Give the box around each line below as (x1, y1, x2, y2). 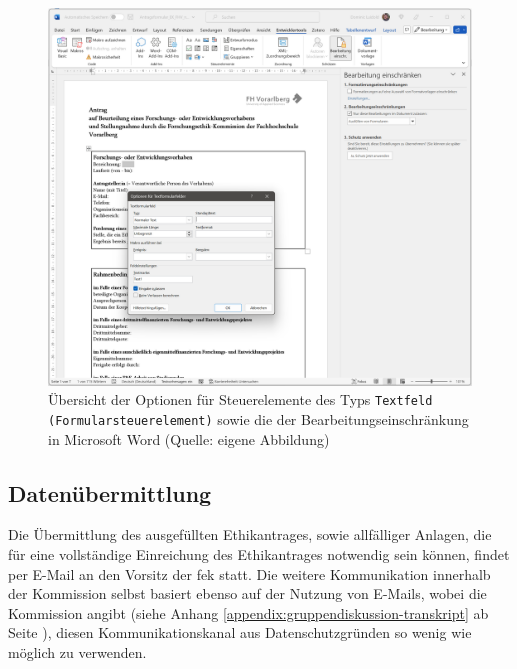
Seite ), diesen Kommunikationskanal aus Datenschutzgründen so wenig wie (8, 622, 472, 643)
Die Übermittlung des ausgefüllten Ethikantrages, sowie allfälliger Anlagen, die (8, 524, 492, 545)
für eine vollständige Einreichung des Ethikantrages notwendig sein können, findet (8, 543, 510, 564)
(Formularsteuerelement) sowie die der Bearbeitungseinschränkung (48, 408, 469, 429)
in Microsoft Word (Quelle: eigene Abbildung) (48, 428, 330, 449)
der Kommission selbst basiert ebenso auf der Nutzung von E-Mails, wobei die (8, 583, 487, 604)
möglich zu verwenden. (8, 641, 147, 662)
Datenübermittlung (8, 477, 212, 508)
